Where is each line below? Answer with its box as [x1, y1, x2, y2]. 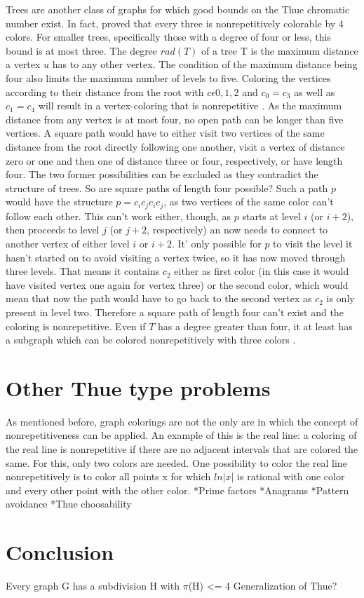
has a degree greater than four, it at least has [158, 318, 353, 333]
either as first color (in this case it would [174, 264, 349, 278]
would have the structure [6, 194, 113, 209]
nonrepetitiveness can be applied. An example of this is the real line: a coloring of [6, 428, 357, 442]
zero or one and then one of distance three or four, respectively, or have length [6, 153, 343, 168]
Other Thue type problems [6, 373, 271, 402]
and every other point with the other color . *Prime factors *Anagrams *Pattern [6, 482, 349, 497]
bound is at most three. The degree [6, 43, 158, 57]
